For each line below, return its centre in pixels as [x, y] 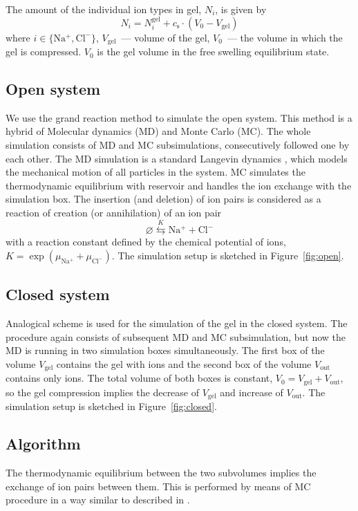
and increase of [252, 392]
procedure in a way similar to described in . [98, 500]
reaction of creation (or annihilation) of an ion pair [114, 212]
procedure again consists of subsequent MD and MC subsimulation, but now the [176, 336]
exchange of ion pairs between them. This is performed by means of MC [158, 486]
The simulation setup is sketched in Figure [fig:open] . [231, 255]
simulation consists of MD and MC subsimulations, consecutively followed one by [178, 145]
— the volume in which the [285, 37]
